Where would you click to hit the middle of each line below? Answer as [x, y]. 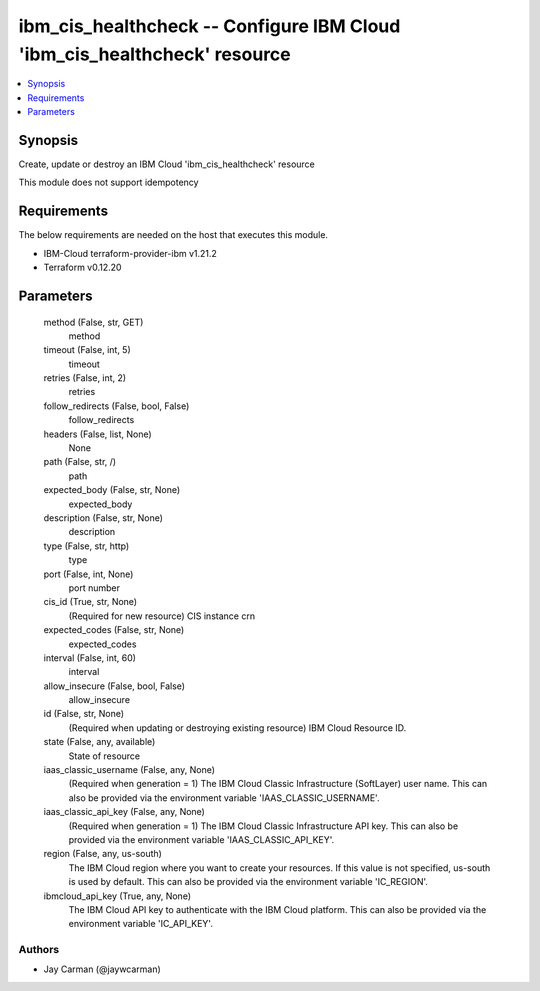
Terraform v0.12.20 [82, 267]
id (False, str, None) [84, 714]
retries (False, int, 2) [85, 378]
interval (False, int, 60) [90, 657]
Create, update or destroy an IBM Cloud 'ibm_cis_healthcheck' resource [166, 164]
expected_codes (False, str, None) [114, 630]
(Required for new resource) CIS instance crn [161, 616]
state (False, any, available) [99, 742]
